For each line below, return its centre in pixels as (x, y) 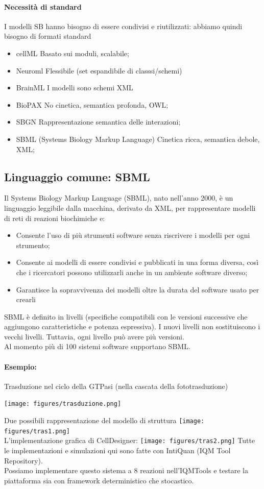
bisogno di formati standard (48, 36)
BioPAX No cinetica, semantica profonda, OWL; (92, 104)
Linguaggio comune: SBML (77, 176)
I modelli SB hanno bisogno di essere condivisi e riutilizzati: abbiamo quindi (123, 26)
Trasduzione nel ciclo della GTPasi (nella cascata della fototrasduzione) (116, 386)
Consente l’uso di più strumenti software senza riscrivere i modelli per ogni (133, 235)
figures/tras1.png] (37, 431)
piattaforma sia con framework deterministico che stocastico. (99, 480)
